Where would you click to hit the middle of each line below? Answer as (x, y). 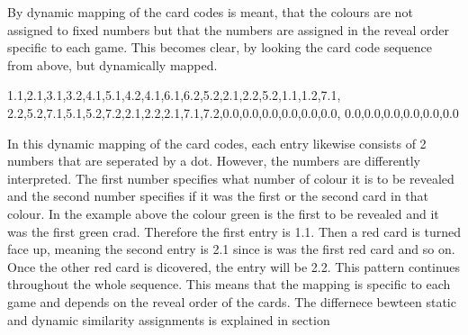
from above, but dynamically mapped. (112, 64)
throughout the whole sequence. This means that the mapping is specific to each (229, 284)
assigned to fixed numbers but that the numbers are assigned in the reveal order (229, 29)
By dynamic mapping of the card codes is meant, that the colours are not (210, 12)
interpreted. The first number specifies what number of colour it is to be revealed (231, 178)
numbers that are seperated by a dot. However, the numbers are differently (214, 161)
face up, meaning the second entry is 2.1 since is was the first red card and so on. (231, 249)
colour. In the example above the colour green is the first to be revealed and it (223, 213)
